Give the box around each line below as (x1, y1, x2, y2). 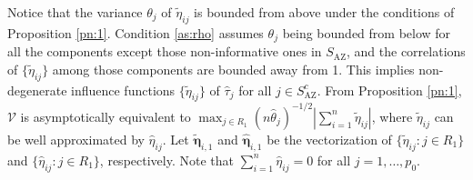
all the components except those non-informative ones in (7, 42, 322, 61)
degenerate (7, 80, 67, 99)
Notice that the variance (7, 3, 143, 21)
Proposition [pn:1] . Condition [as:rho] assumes (7, 23, 264, 42)
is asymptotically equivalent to (20, 106, 191, 125)
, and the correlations (347, 42, 466, 61)
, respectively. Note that (99, 150, 234, 169)
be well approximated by (7, 129, 145, 148)
